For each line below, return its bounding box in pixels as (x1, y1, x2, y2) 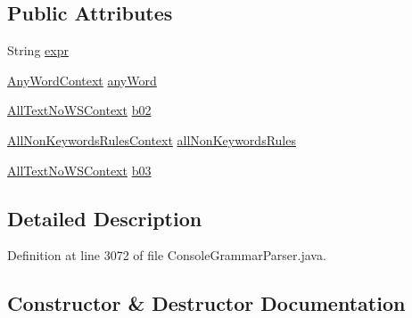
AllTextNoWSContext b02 (7, 101, 152, 119)
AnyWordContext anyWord (7, 70, 157, 89)
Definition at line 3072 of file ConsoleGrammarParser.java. (7, 246, 326, 265)
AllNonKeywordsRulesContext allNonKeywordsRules (7, 130, 296, 149)
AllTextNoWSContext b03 (7, 160, 152, 179)
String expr (7, 41, 69, 60)
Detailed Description (7, 204, 202, 232)
